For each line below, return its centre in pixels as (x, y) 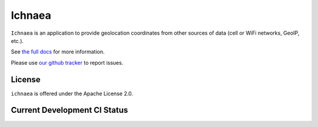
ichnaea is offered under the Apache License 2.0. (72, 93)
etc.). (17, 41)
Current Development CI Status (69, 110)
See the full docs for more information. (58, 52)
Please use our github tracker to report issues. (67, 62)
